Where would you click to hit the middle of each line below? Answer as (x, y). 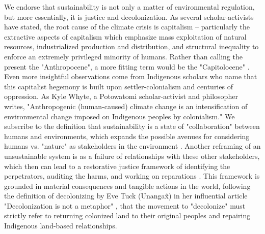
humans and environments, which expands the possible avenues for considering (127, 136)
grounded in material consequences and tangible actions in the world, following (127, 186)
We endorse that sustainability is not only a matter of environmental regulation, (129, 7)
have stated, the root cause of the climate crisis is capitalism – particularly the (127, 27)
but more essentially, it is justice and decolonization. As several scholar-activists (129, 16)
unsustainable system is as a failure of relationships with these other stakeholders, (132, 156)
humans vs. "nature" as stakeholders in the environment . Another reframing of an (132, 146)
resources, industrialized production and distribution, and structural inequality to (131, 46)
